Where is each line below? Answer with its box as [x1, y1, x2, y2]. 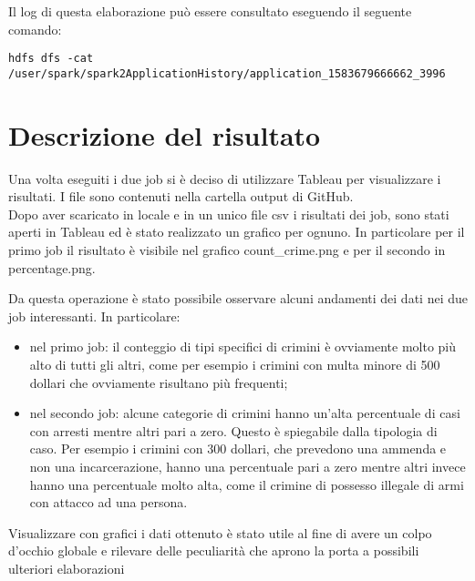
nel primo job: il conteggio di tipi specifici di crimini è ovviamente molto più [29, 337, 457, 356]
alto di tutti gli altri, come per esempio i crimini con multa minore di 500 [29, 354, 440, 373]
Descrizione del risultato [8, 116, 321, 153]
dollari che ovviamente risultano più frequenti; [29, 372, 288, 392]
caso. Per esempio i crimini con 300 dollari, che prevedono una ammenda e [29, 439, 447, 458]
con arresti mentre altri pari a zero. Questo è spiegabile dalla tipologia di [29, 421, 438, 440]
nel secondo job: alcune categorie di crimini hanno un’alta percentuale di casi [29, 403, 460, 423]
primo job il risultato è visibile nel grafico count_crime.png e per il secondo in [8, 240, 446, 259]
